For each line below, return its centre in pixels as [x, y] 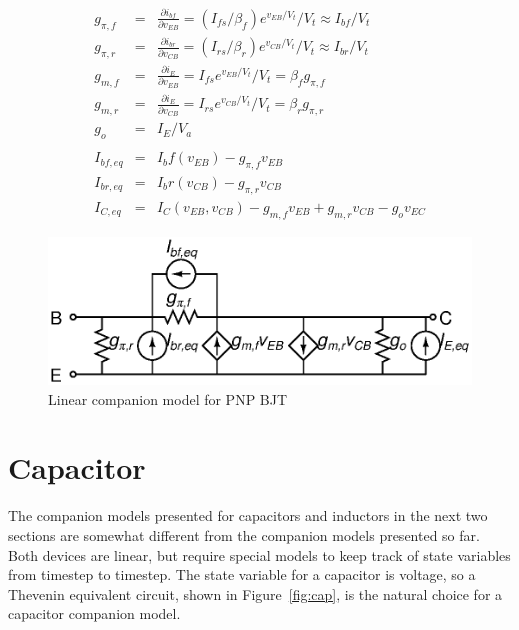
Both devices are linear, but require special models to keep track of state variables [259, 554]
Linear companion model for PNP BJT [168, 398]
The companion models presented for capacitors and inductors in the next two [248, 515]
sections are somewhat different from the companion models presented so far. [244, 534]
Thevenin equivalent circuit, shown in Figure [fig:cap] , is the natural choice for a [255, 593]
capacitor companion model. [94, 613]
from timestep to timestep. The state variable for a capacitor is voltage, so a [242, 574]
